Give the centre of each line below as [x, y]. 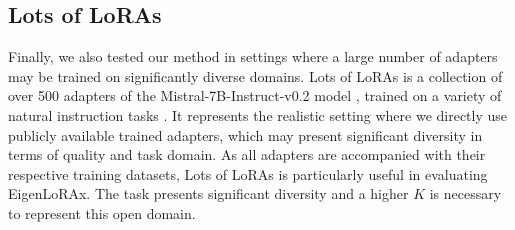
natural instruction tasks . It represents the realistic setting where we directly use [258, 114]
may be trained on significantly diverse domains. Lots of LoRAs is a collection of [255, 75]
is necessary [465, 193]
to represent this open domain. [102, 212]
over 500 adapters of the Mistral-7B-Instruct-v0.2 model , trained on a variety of [255, 95]
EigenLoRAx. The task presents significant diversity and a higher [208, 193]
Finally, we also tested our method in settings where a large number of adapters [253, 56]
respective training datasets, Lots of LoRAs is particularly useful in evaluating [248, 173]
